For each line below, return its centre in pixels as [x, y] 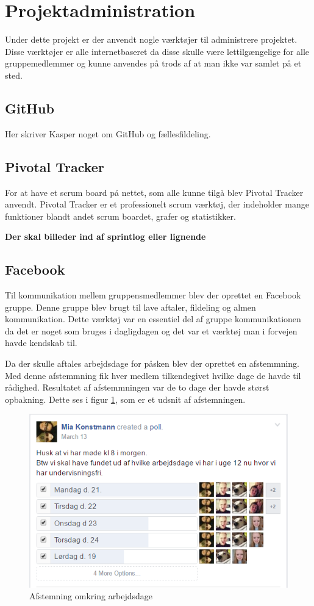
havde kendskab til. [41, 343]
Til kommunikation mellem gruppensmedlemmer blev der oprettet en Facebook [153, 295]
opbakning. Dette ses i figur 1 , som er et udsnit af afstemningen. [125, 399]
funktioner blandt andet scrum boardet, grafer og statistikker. [120, 216]
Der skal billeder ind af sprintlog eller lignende [105, 236]
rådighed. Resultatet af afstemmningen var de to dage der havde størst [137, 387]
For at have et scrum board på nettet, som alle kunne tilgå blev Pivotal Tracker [154, 192]
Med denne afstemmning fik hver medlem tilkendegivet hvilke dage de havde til [153, 375]
